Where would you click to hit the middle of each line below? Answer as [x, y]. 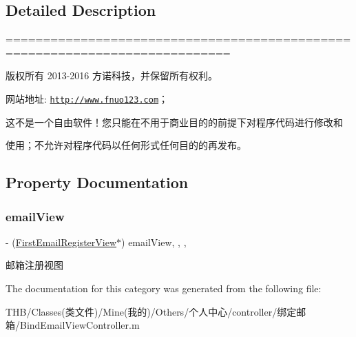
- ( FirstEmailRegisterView [61, 242]
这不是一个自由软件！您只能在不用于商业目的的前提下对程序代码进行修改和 [174, 122]
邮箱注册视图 [34, 265]
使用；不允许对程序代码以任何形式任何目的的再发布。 [126, 145]
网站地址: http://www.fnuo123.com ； [87, 98]
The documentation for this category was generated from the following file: [164, 288]
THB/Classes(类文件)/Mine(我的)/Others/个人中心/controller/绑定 [151, 311]
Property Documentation [97, 182]
